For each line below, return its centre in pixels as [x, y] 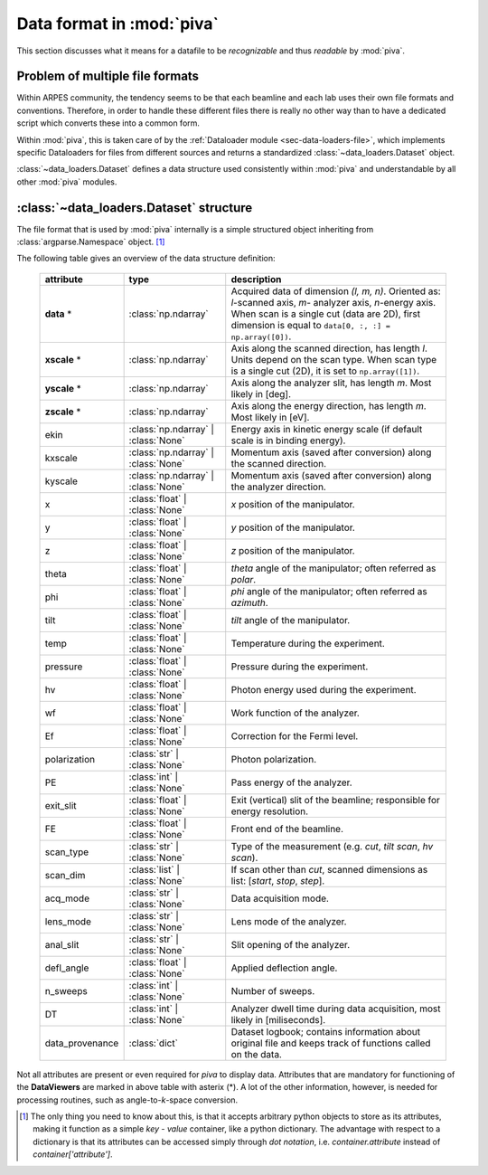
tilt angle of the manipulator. [291, 620]
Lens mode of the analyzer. [289, 921]
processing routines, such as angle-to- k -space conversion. [127, 1100]
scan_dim [65, 875]
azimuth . [249, 602]
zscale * [63, 412]
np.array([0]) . [261, 336]
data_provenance [82, 1043]
